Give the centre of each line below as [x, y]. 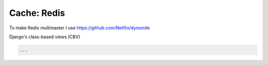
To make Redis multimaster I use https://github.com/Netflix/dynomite [80, 28]
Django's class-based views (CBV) [45, 37]
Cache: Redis [37, 13]
